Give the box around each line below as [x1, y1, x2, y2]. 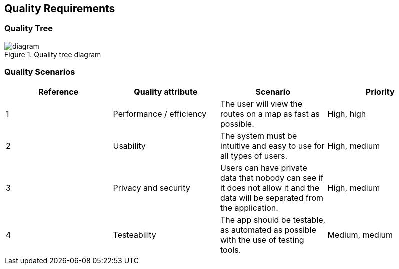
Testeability [113, 229, 156, 240]
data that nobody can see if [220, 172, 324, 183]
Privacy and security [113, 182, 190, 193]
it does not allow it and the [220, 182, 320, 193]
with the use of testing [220, 234, 304, 245]
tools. [220, 244, 241, 255]
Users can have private [220, 162, 307, 173]
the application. [220, 202, 278, 213]
